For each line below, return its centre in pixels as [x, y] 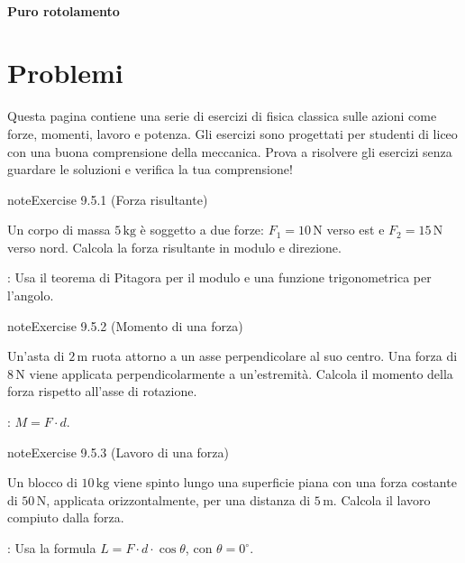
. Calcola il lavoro [382, 499]
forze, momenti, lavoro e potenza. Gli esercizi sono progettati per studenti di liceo [232, 133]
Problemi [65, 73]
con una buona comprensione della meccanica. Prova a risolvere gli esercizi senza [230, 151]
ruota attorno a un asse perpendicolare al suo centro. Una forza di [274, 356]
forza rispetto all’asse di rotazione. [102, 391]
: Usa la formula [52, 548]
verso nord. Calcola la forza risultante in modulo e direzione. [174, 247]
